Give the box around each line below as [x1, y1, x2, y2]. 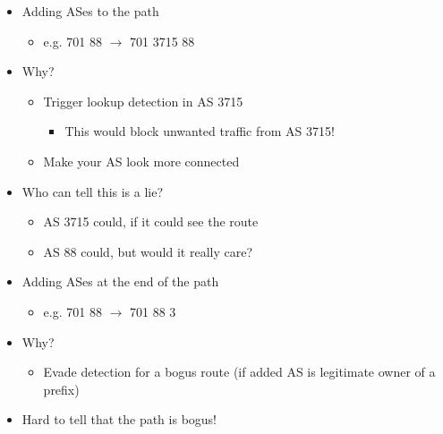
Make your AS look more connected [43, 151, 240, 170]
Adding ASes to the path [21, 2, 159, 20]
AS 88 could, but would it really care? [43, 242, 253, 260]
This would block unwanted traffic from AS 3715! [64, 122, 335, 140]
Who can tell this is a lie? [21, 182, 164, 200]
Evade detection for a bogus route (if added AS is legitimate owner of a [43, 362, 436, 381]
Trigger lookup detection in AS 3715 [43, 91, 243, 110]
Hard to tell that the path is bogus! [21, 410, 217, 429]
